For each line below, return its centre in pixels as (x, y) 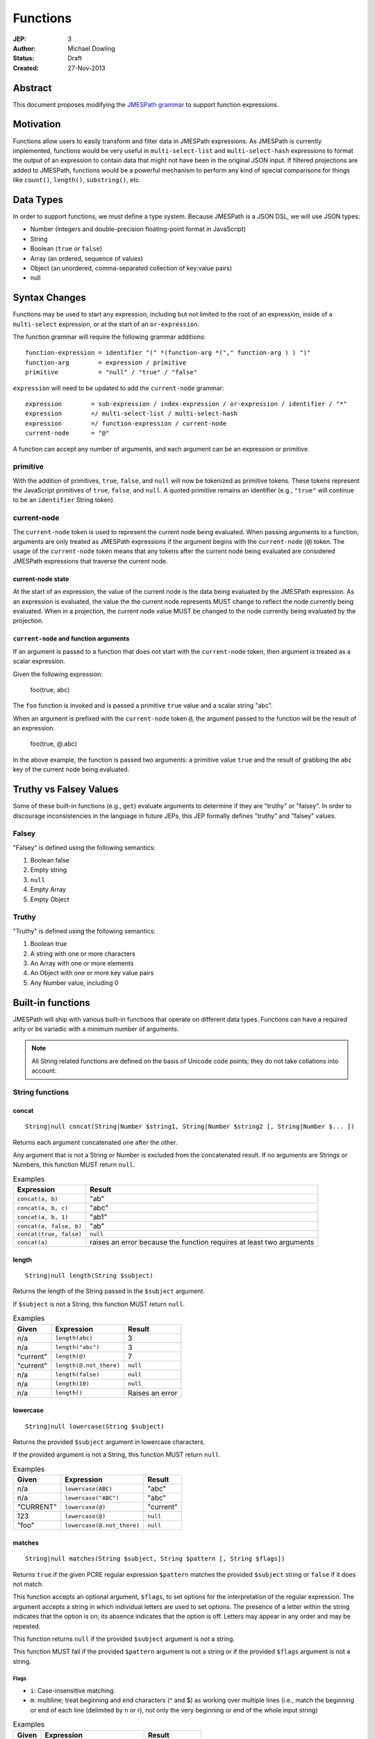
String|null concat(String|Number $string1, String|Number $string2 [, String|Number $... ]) (190, 1127)
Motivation (37, 124)
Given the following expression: (58, 674)
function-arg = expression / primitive (106, 362)
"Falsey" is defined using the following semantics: (84, 847)
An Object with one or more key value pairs (92, 973)
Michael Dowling (92, 48)
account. (44, 1071)
